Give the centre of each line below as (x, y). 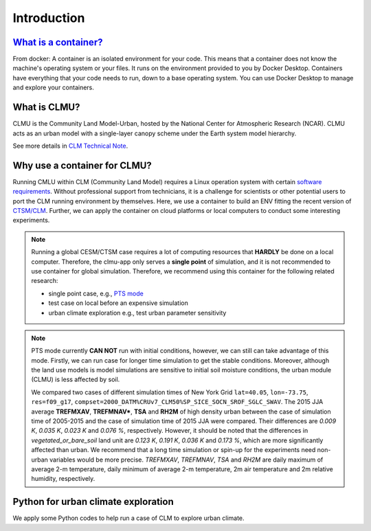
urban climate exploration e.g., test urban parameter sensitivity (137, 313)
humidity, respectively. (63, 479)
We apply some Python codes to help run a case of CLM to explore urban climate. (128, 518)
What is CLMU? (46, 108)
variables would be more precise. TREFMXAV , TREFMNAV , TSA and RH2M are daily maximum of (186, 460)
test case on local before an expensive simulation (119, 303)
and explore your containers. (53, 88)
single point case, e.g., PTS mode (96, 293)
